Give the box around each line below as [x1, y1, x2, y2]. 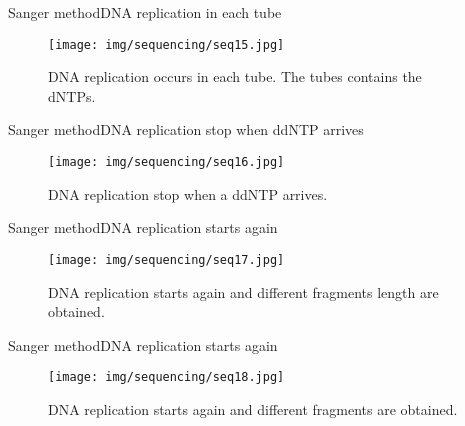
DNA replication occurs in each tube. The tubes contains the [48, 66, 422, 87]
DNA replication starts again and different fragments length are [48, 281, 439, 302]
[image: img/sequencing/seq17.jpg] [48, 252, 285, 267]
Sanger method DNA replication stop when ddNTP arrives [8, 119, 364, 140]
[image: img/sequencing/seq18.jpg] [48, 370, 285, 385]
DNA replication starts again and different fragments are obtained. [48, 398, 458, 419]
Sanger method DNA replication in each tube [8, 2, 282, 22]
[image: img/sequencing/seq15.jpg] [48, 37, 285, 52]
